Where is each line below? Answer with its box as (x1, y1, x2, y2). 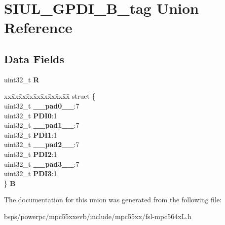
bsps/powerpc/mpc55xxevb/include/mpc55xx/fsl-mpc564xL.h (4, 211, 192, 221)
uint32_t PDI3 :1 (4, 168, 57, 179)
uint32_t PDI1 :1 (4, 129, 57, 140)
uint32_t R (4, 74, 39, 84)
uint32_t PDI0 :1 (4, 110, 57, 120)
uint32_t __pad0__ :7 (4, 100, 79, 111)
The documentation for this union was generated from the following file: (4, 194, 222, 205)
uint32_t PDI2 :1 (4, 149, 57, 159)
